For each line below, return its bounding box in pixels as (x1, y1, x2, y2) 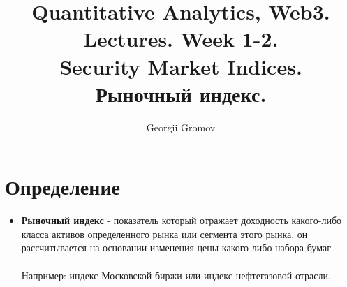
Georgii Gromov (146, 119, 216, 134)
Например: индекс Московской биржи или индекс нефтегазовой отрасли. (21, 267, 331, 282)
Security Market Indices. (59, 52, 302, 80)
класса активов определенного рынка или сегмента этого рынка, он (21, 226, 308, 241)
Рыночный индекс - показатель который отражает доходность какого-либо (21, 213, 342, 228)
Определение (5, 172, 120, 201)
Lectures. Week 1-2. (83, 24, 279, 53)
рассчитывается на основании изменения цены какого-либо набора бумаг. (21, 240, 334, 255)
